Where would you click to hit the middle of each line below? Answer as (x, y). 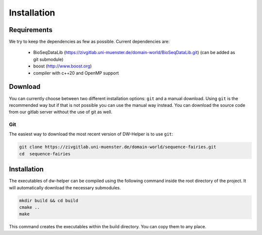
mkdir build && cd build (49, 201)
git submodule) (48, 59)
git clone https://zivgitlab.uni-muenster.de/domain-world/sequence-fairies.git (118, 147)
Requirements (31, 30)
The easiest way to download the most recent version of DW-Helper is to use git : (91, 134)
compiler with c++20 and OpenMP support (76, 73)
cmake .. (30, 207)
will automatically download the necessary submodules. (65, 187)
